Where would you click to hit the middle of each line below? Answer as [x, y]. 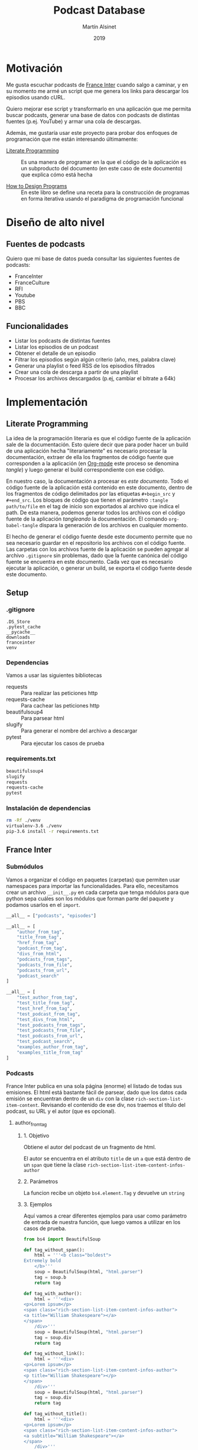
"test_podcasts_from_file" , [51, 1031]
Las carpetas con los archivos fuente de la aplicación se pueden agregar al [98, 549]
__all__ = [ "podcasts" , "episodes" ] [51, 915]
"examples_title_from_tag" [50, 1052]
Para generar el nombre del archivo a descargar [79, 731]
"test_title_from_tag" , [46, 1003]
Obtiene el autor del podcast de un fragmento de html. [90, 1147]
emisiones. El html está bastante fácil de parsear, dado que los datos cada [97, 1092]
